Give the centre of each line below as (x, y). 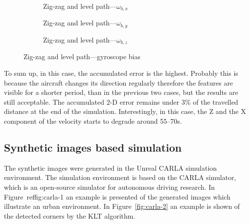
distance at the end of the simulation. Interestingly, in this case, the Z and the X (125, 111)
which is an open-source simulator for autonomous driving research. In (110, 187)
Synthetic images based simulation (93, 147)
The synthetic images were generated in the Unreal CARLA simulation (111, 168)
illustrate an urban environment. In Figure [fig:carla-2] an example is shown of (122, 206)
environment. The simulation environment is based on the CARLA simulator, (120, 177)
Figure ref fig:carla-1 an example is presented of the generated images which (117, 196)
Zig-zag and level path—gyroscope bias (82, 56)
